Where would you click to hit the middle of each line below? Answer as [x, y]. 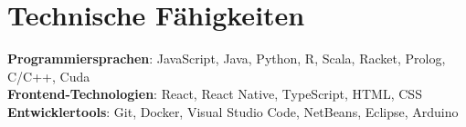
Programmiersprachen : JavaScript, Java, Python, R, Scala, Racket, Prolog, [227, 59]
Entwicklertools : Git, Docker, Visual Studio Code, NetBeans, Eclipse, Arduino [233, 111]
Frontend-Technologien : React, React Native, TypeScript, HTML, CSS [215, 94]
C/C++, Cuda [49, 76]
